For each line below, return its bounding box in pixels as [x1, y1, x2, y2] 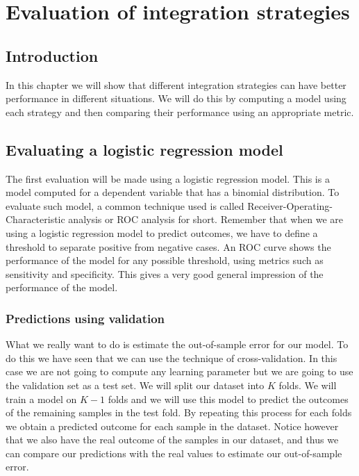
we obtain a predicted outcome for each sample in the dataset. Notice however [6, 418, 339, 433]
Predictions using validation [6, 309, 165, 327]
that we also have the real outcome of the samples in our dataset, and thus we [6, 432, 339, 447]
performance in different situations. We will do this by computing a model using [6, 91, 347, 106]
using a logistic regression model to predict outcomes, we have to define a [6, 225, 318, 240]
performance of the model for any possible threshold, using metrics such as [6, 253, 324, 268]
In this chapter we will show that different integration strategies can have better [6, 77, 347, 92]
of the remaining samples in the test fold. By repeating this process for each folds [6, 405, 352, 420]
